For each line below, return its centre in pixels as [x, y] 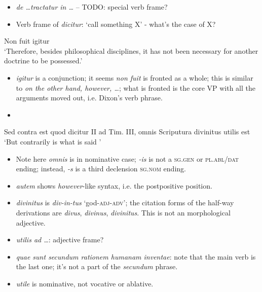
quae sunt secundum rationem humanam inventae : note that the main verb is [136, 256]
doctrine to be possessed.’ [43, 61]
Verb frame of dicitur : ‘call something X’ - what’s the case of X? [116, 24]
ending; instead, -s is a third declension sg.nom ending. [101, 169]
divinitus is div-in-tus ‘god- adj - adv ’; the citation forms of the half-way [125, 203]
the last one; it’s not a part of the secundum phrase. [97, 266]
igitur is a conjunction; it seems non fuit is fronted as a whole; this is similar [135, 77]
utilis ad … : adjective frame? [60, 240]
